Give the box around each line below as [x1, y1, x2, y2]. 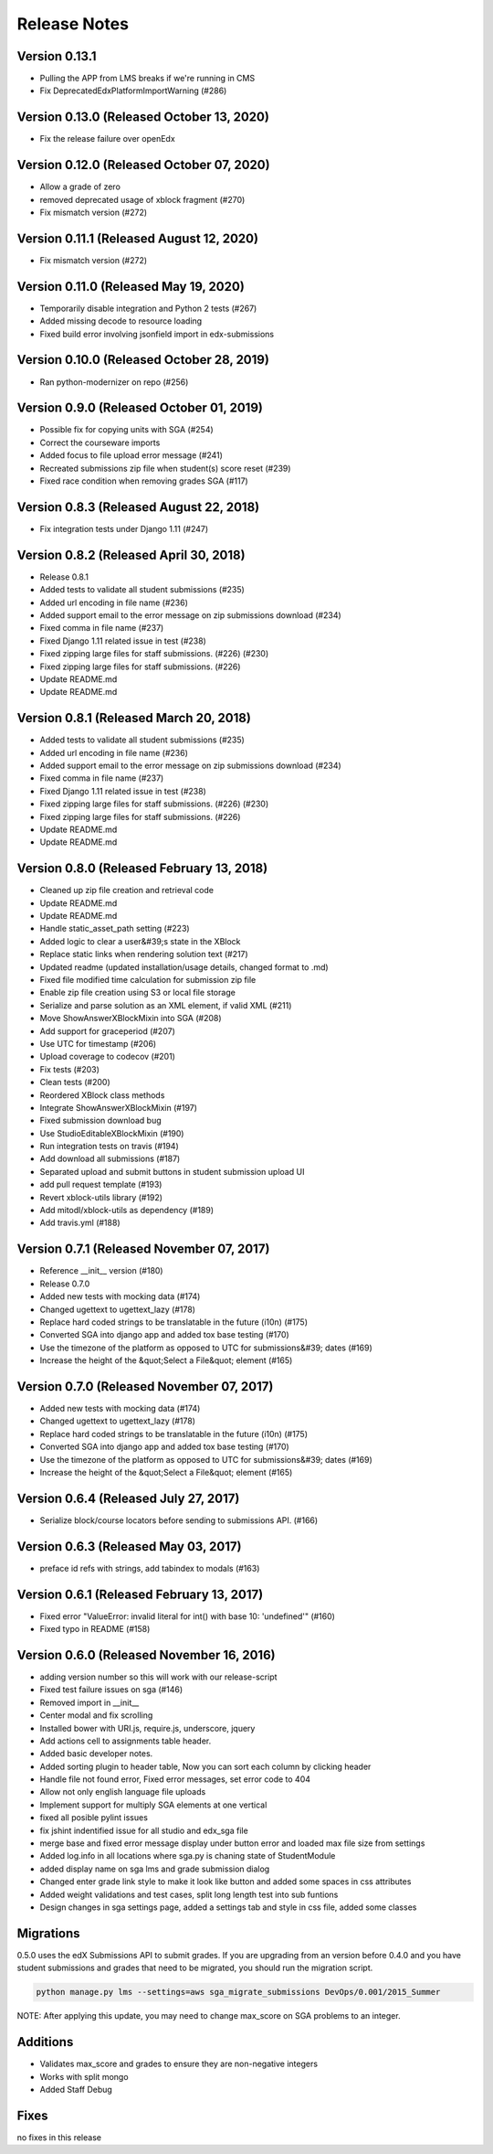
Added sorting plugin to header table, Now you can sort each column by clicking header [39, 1761, 372, 1772]
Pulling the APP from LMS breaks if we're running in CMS [39, 73, 256, 84]
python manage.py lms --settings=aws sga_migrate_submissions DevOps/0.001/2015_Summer [36, 1987, 441, 1998]
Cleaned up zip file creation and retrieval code [39, 885, 215, 896]
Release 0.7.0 [39, 1278, 90, 1289]
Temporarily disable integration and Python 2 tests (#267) [39, 303, 257, 314]
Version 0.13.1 [16, 48, 97, 64]
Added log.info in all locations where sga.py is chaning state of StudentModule [39, 1850, 336, 1861]
